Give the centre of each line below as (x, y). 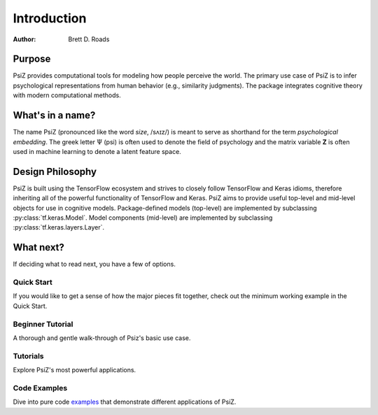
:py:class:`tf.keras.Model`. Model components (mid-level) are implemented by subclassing (143, 218)
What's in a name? (54, 115)
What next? (38, 247)
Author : (24, 39)
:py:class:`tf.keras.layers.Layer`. (59, 227)
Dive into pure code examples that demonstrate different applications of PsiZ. (125, 402)
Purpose (32, 59)
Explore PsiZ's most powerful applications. (75, 370)
